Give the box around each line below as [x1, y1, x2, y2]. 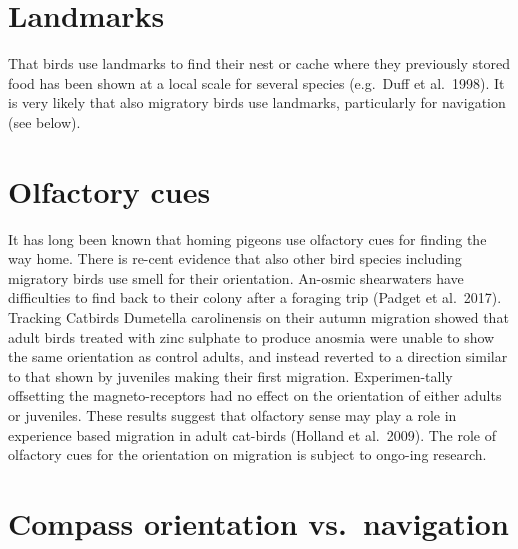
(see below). [8, 111, 81, 132]
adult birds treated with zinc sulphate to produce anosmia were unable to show [8, 326, 495, 347]
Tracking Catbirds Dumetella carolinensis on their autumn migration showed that [8, 307, 509, 327]
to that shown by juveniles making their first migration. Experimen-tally [8, 365, 453, 386]
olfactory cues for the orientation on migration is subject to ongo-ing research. [8, 444, 487, 465]
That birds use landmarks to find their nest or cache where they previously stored [8, 53, 511, 74]
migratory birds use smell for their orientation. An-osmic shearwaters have [8, 267, 464, 288]
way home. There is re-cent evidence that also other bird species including [8, 248, 462, 269]
